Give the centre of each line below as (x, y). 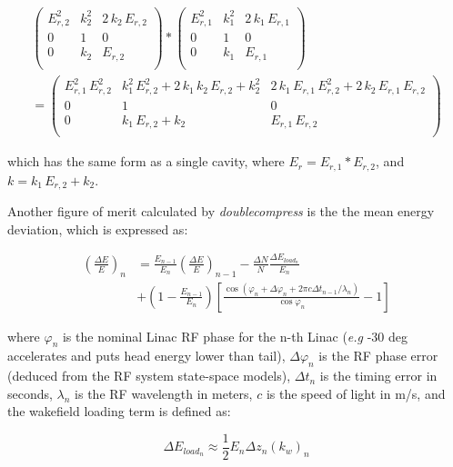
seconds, (30, 393)
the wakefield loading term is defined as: (119, 411)
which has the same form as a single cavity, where (146, 161)
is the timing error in (378, 376)
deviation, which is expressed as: (98, 229)
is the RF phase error (378, 356)
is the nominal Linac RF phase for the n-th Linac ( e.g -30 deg (235, 336)
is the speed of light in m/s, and (356, 393)
